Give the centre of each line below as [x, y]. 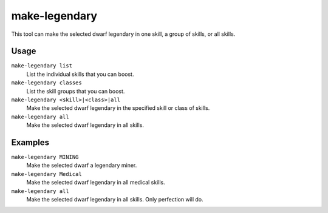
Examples [30, 142]
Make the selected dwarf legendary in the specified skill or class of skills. [118, 108]
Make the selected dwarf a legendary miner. [82, 165]
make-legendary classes [46, 83]
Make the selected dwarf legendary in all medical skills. [96, 183]
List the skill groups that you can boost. [76, 91]
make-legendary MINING [45, 157]
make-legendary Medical [46, 174]
